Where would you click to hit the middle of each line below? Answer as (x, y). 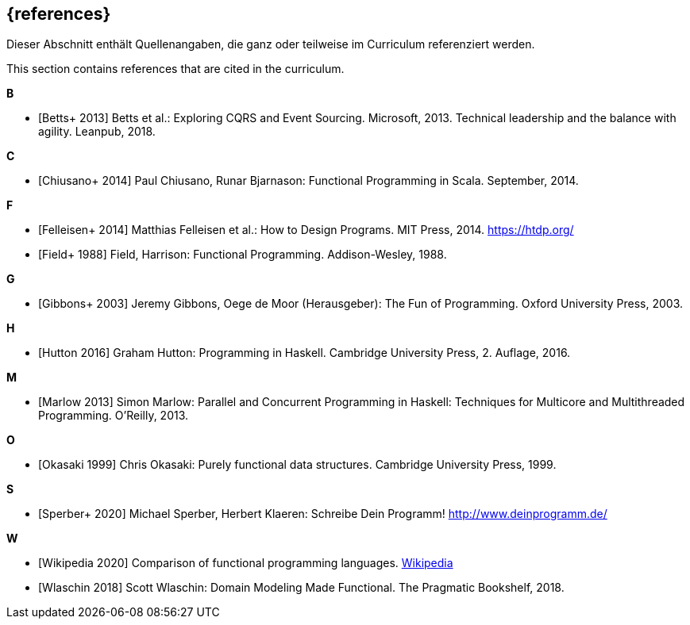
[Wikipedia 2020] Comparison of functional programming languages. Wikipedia (246, 563)
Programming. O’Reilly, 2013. (114, 416)
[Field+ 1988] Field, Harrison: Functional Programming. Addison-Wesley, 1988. (243, 255)
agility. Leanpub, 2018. (97, 132)
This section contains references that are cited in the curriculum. (175, 69)
